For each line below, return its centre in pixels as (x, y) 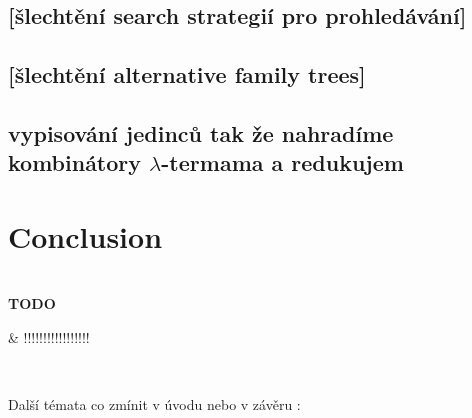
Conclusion (85, 235)
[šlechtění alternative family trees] (187, 74)
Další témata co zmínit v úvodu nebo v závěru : (154, 404)
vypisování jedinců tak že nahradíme (201, 132)
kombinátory (75, 162)
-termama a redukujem (282, 162)
